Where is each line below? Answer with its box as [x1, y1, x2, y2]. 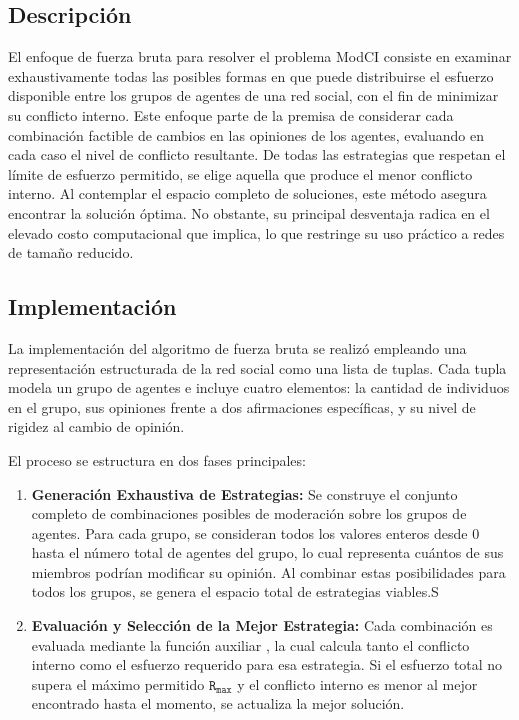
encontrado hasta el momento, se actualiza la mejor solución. [31, 693, 405, 714]
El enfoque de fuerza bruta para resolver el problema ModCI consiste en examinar [8, 46, 512, 67]
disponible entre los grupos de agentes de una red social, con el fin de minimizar [8, 85, 499, 106]
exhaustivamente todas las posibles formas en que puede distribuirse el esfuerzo [8, 65, 494, 86]
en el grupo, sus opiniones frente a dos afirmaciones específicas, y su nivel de [8, 396, 476, 417]
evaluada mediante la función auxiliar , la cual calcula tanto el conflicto [31, 634, 470, 655]
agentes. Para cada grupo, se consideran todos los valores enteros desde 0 [31, 522, 480, 543]
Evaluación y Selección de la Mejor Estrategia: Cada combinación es [31, 615, 493, 636]
